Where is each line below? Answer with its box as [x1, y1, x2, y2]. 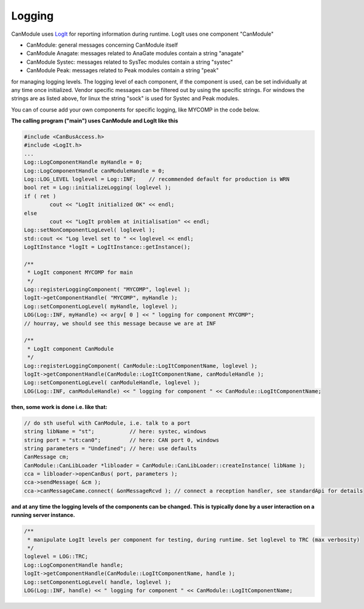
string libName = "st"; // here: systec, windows [24, 428, 207, 435]
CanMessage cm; [24, 453, 69, 461]
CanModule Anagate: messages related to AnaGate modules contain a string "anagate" [26, 50, 244, 57]
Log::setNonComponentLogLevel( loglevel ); [24, 227, 156, 233]
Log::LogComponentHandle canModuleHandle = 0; [24, 167, 165, 174]
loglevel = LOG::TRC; [24, 553, 89, 560]
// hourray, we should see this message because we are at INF [24, 320, 217, 327]
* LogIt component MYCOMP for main [27, 269, 133, 276]
